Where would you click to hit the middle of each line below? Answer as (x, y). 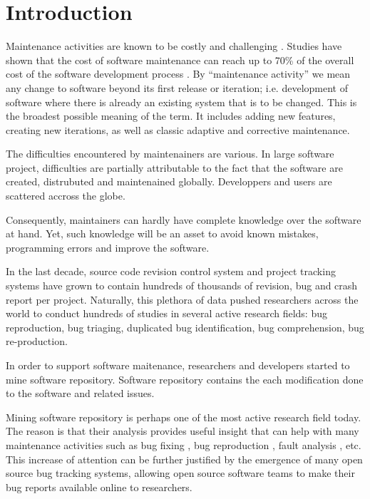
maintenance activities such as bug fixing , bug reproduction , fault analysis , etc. (184, 444)
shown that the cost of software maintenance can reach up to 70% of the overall (180, 60)
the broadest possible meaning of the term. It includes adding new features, (171, 116)
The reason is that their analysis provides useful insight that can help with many (183, 431)
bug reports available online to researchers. (99, 487)
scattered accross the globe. (66, 196)
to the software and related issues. (80, 393)
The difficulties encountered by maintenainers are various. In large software (170, 154)
